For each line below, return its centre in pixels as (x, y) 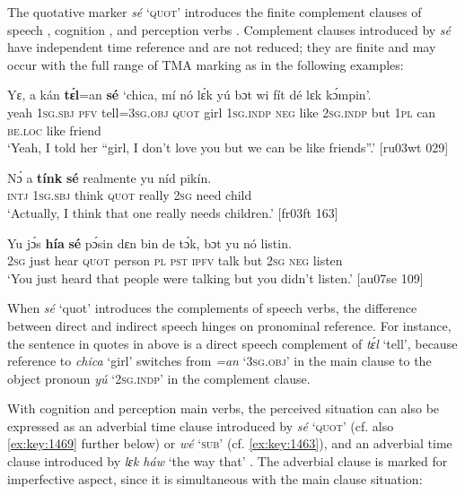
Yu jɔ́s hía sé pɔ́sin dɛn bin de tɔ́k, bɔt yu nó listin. (149, 243)
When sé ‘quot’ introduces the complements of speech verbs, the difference (212, 308)
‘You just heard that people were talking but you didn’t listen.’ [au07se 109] (215, 277)
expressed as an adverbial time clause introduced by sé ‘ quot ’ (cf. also (201, 425)
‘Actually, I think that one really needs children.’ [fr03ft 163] (173, 212)
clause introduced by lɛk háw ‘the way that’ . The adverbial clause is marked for (228, 461)
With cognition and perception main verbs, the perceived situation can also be (224, 408)
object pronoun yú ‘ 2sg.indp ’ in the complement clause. (159, 378)
